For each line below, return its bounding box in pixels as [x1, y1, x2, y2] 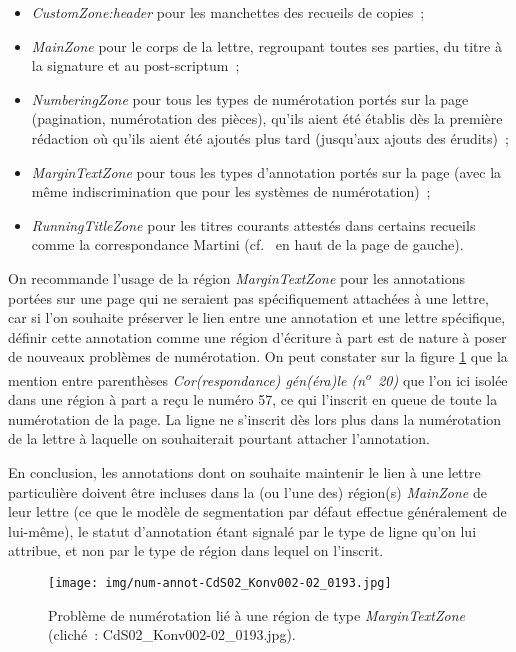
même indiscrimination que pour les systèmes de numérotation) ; [31, 181, 431, 202]
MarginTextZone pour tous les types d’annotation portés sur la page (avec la [31, 161, 502, 182]
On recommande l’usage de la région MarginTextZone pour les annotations [8, 267, 466, 288]
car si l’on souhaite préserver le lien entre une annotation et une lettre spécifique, [8, 307, 506, 328]
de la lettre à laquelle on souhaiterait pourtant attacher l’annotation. [8, 428, 430, 449]
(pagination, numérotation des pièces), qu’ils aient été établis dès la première [31, 108, 503, 129]
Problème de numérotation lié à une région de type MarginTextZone [48, 604, 465, 625]
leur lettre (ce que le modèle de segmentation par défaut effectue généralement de [8, 501, 507, 522]
